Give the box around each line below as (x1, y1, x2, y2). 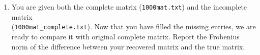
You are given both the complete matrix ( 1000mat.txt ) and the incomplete (11, 2, 247, 12)
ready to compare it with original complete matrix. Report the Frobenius (11, 31, 240, 41)
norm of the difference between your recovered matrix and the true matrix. (11, 41, 245, 51)
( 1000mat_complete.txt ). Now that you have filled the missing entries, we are (11, 21, 256, 32)
